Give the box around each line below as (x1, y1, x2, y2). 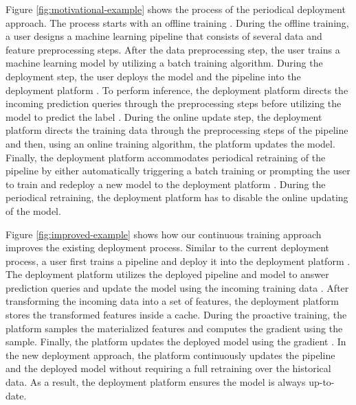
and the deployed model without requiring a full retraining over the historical (5, 361, 331, 375)
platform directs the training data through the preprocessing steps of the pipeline (5, 123, 348, 137)
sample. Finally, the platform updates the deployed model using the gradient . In (5, 334, 346, 349)
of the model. (5, 203, 61, 218)
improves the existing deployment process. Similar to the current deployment (5, 240, 330, 255)
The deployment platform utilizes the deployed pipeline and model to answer (5, 267, 329, 281)
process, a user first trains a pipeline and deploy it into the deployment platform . (5, 253, 351, 268)
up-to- (309, 375, 335, 389)
